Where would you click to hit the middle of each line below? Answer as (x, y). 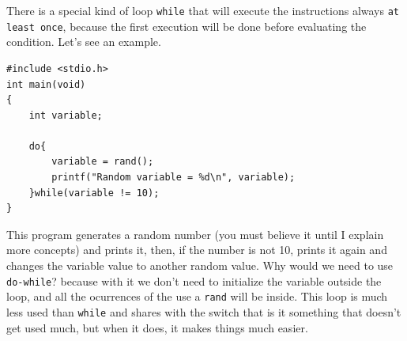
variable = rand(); (103, 162)
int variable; (66, 115)
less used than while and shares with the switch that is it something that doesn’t (204, 311)
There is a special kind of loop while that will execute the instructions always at (203, 10)
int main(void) (46, 84)
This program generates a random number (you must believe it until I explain (195, 234)
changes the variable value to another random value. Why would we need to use (200, 265)
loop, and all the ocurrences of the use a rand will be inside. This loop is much (197, 296)
